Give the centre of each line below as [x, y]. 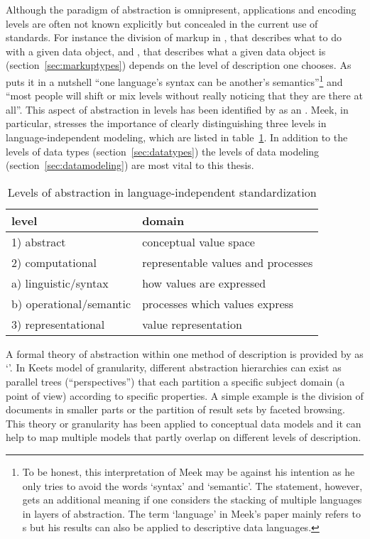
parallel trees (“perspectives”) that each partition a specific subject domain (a [175, 381]
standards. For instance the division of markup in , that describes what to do [174, 37]
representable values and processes [228, 262]
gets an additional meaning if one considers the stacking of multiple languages [192, 500]
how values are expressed [204, 283]
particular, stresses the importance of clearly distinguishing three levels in [166, 123]
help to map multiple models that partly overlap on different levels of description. [184, 437]
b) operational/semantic [71, 303]
